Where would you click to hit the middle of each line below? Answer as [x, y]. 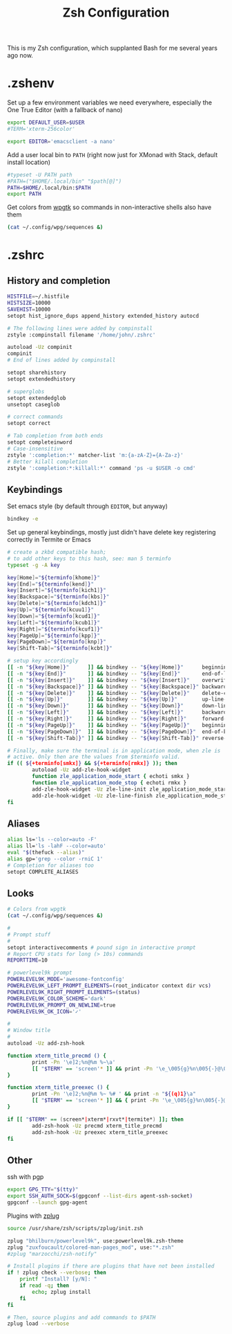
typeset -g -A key [33, 565]
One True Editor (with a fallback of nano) [65, 110]
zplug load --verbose [38, 1324]
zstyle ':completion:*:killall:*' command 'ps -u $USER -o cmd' [101, 468]
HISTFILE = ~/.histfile [38, 297]
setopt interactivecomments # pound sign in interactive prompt [101, 947]
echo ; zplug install [61, 1292]
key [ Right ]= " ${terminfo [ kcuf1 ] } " [55, 629]
